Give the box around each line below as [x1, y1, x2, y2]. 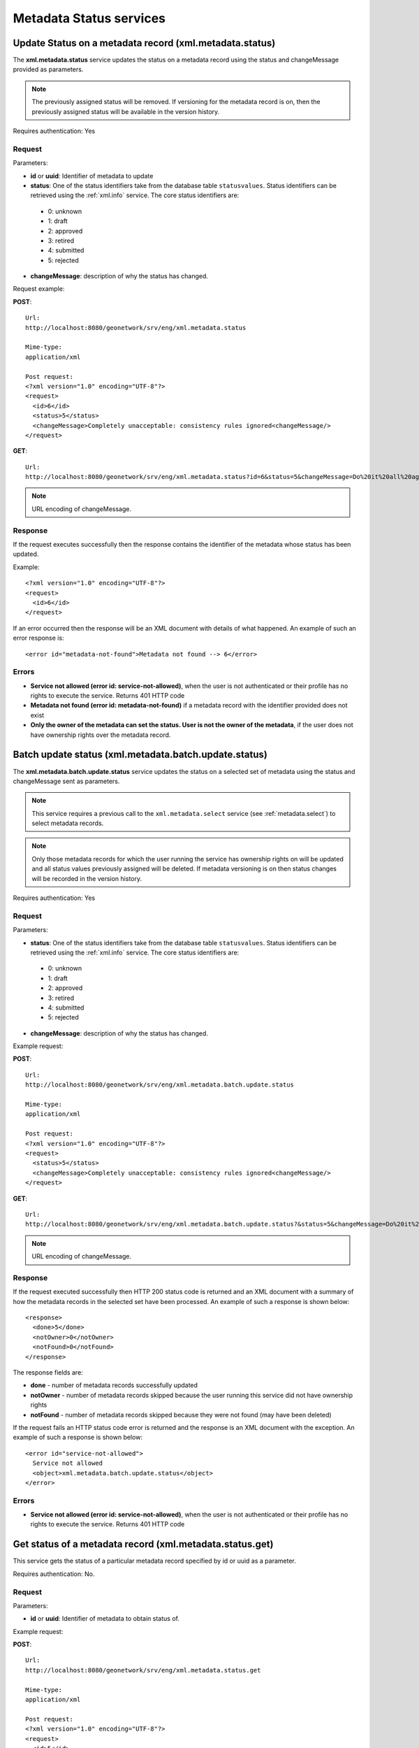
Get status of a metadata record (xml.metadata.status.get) [13, 1538, 274, 1550]
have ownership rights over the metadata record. [30, 731, 171, 739]
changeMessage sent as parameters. [13, 777, 120, 785]
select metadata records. [31, 819, 104, 828]
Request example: [13, 285, 65, 293]
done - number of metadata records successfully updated [30, 1381, 198, 1389]
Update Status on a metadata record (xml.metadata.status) [13, 37, 276, 49]
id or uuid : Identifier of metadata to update [30, 171, 154, 180]
